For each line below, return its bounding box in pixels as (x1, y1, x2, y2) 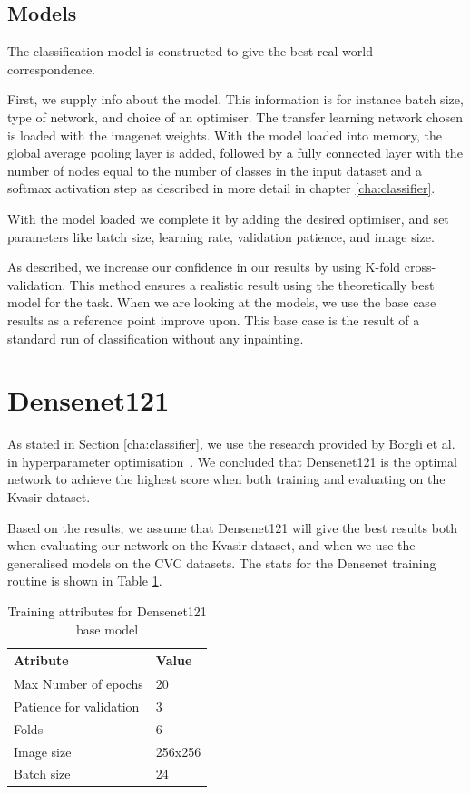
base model (76, 619, 139, 638)
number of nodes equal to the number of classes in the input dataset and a (7, 160, 423, 179)
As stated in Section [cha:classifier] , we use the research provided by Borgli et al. (7, 434, 455, 453)
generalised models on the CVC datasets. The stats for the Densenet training (7, 553, 436, 572)
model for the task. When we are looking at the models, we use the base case (7, 293, 436, 312)
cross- (404, 257, 436, 276)
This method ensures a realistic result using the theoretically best (69, 275, 435, 294)
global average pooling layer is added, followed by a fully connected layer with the (7, 143, 463, 162)
